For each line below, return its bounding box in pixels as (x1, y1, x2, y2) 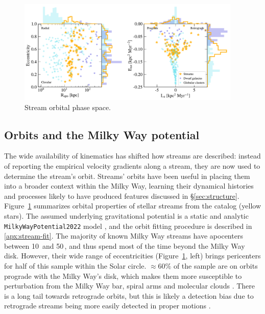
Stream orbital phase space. (25, 101, 111, 112)
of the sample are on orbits (173, 260, 258, 271)
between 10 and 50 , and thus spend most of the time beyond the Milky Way (4, 240, 245, 251)
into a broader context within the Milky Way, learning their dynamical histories (4, 180, 254, 191)
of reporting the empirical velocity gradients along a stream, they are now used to (4, 161, 260, 171)
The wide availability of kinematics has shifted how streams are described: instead (4, 150, 261, 161)
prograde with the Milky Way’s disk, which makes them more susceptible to (4, 270, 242, 281)
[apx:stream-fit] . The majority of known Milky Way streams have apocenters (4, 230, 243, 241)
